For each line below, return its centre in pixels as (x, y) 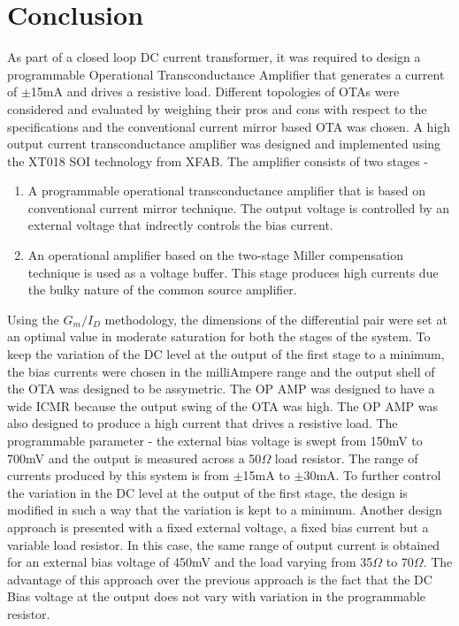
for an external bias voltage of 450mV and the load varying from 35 (190, 562)
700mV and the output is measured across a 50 (134, 458)
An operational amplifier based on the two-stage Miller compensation (216, 255)
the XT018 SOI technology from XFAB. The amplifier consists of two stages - (218, 160)
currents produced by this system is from (118, 475)
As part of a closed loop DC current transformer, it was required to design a (214, 57)
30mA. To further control (372, 475)
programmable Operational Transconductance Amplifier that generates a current (226, 74)
